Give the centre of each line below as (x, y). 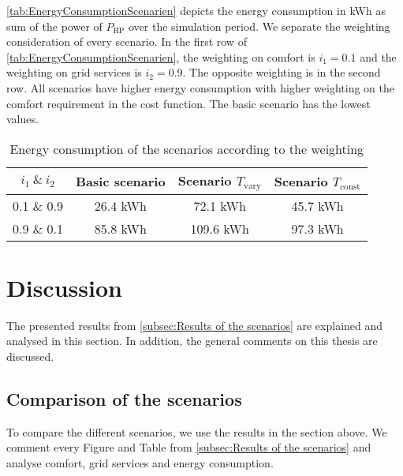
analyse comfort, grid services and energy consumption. (140, 462)
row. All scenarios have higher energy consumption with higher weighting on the (200, 87)
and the (378, 56)
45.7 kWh (317, 205)
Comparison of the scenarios (124, 398)
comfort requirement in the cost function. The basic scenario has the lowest (188, 103)
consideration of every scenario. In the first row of (127, 41)
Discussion (64, 287)
